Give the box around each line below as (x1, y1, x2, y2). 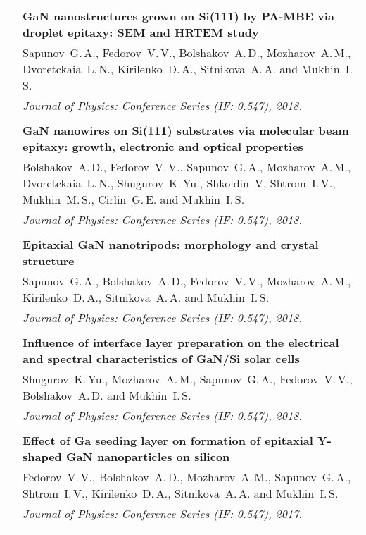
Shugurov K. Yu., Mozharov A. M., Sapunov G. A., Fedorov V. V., (23, 371, 353, 387)
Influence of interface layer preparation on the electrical (23, 334, 339, 350)
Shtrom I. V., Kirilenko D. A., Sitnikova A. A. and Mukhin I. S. (23, 485, 339, 501)
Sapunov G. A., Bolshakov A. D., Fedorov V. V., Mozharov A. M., (23, 273, 351, 289)
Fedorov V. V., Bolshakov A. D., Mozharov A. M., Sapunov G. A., (23, 469, 351, 485)
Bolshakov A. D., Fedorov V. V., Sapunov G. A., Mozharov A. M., (23, 159, 351, 175)
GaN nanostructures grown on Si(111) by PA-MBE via (23, 8, 334, 24)
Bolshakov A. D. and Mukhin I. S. (23, 387, 191, 403)
